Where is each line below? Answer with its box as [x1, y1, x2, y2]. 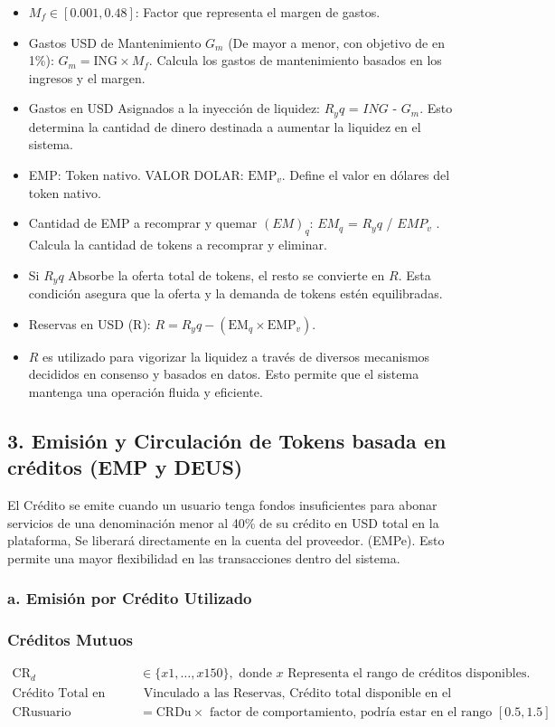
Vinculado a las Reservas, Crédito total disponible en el [143, 686, 452, 700]
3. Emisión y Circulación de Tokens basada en [7, 426, 447, 454]
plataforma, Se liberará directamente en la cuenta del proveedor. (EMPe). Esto [7, 531, 445, 550]
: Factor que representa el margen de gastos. [135, 3, 381, 21]
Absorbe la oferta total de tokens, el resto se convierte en [68, 265, 385, 284]
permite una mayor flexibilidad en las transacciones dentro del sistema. [7, 548, 400, 567]
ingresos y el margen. [28, 68, 146, 87]
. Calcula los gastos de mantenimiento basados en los [148, 51, 442, 70]
